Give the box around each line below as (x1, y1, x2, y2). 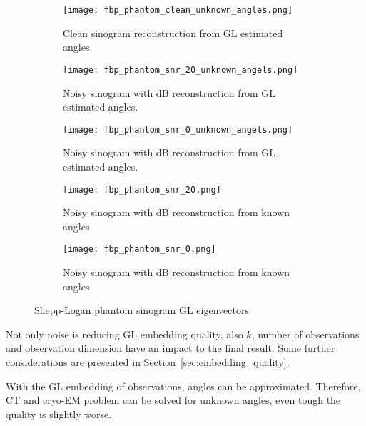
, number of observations (251, 326, 360, 341)
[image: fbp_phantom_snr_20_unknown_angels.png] (63, 64, 298, 75)
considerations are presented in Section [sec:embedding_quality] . (6, 355, 290, 369)
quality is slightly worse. (6, 406, 112, 421)
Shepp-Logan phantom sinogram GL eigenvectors (34, 303, 249, 318)
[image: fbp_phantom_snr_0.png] (63, 244, 216, 255)
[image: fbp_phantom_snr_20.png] (63, 184, 221, 195)
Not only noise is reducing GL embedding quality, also (6, 326, 243, 341)
